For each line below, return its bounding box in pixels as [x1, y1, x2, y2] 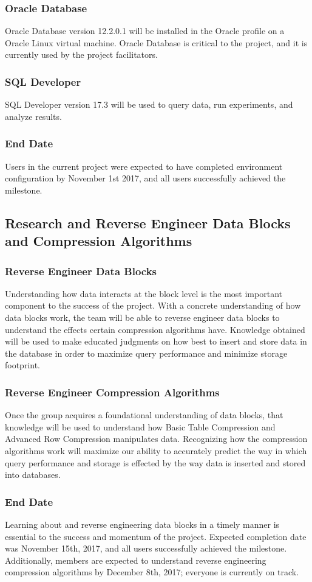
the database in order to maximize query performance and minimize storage [5, 346, 288, 359]
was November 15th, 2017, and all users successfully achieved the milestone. [5, 542, 287, 555]
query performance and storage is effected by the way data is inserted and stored [5, 456, 306, 469]
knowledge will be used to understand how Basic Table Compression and [5, 420, 276, 433]
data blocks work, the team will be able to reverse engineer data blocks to [5, 310, 280, 323]
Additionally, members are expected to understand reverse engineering [5, 553, 266, 566]
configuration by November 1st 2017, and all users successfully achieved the [5, 172, 286, 184]
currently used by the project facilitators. [5, 48, 158, 61]
